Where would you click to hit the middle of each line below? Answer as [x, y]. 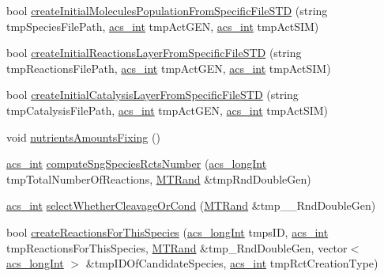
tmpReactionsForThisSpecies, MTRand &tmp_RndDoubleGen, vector [177, 247]
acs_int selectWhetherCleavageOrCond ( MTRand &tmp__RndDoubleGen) [191, 205]
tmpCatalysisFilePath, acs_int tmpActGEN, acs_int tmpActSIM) [168, 110]
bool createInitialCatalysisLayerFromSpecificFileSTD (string [152, 95]
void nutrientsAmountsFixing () [83, 137]
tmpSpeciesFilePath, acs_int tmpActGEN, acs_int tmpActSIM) [163, 26]
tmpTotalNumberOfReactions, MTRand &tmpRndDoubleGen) [159, 178]
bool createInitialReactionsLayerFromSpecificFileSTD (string [154, 53]
